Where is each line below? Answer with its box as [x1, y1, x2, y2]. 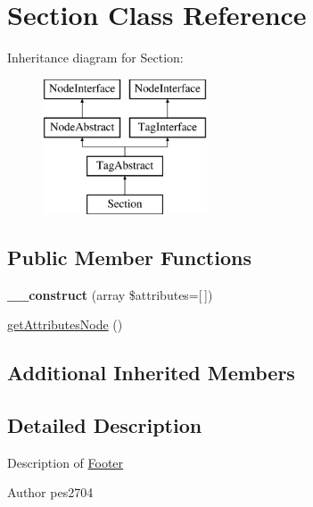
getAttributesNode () [7, 315, 123, 334]
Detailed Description [7, 411, 202, 439]
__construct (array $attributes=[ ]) [7, 285, 213, 303]
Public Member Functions [7, 243, 251, 270]
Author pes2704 [7, 483, 94, 502]
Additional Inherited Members [7, 359, 295, 386]
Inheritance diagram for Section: [7, 48, 184, 67]
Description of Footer [7, 453, 124, 471]
